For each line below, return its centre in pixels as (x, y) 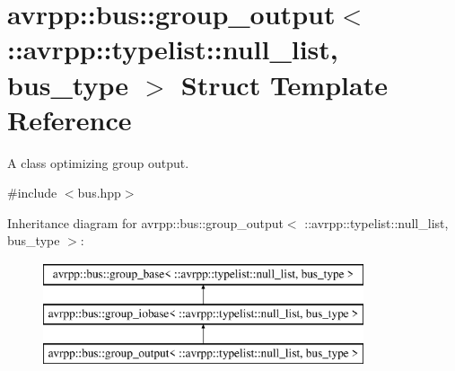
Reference (70, 119)
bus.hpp (99, 193)
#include (32, 193)
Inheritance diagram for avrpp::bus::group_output (145, 222)
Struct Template (284, 84)
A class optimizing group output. (98, 162)
